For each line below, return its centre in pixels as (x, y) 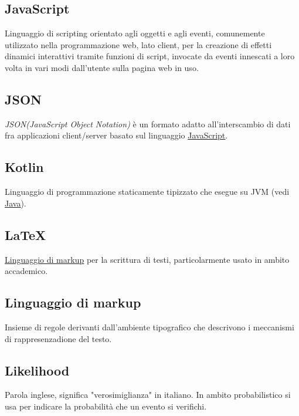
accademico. (26, 271)
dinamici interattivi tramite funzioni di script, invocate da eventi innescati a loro (150, 56)
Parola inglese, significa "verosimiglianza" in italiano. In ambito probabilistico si (148, 395)
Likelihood (37, 370)
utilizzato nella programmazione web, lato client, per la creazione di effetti (138, 44)
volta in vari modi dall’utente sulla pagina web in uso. (102, 67)
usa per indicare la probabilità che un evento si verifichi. (106, 406)
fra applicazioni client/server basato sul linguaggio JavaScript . (116, 135)
